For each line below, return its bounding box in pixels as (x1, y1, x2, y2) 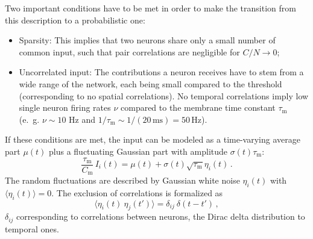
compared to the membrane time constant (121, 101, 276, 114)
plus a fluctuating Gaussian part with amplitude (49, 144, 228, 157)
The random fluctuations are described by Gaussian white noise (5, 174, 240, 187)
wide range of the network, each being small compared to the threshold (19, 77, 282, 90)
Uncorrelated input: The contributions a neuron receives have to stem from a (19, 66, 304, 78)
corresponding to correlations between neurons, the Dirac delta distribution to (16, 210, 305, 223)
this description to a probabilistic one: (5, 13, 145, 26)
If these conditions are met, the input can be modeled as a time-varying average (5, 133, 300, 146)
